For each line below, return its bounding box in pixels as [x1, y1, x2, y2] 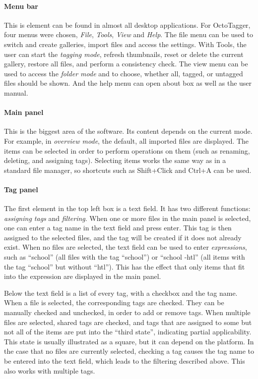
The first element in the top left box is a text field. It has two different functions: [4, 203, 251, 214]
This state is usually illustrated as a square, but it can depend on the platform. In [4, 336, 254, 346]
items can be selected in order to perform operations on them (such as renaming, [4, 145, 250, 156]
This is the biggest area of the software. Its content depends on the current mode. [4, 126, 253, 136]
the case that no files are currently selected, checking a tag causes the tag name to [4, 346, 255, 356]
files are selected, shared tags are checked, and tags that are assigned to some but [4, 317, 252, 327]
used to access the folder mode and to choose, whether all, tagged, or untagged [4, 68, 243, 78]
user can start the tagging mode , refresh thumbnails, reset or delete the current [4, 49, 244, 59]
